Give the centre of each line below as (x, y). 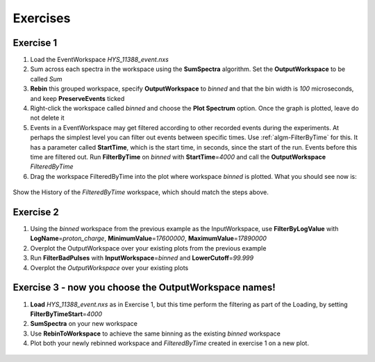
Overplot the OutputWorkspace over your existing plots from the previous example (148, 248)
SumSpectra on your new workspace (84, 324)
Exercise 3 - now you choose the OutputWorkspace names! (144, 288)
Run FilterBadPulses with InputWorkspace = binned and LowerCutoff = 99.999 (142, 258)
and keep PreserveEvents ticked (77, 98)
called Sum (46, 79)
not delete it (47, 118)
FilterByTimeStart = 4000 (66, 314)
